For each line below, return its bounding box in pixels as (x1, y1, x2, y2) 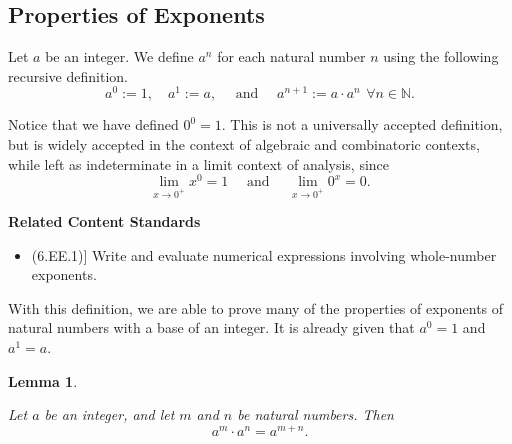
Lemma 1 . (8, 370, 78, 391)
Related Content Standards (8, 211, 201, 232)
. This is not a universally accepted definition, (221, 114, 503, 135)
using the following (383, 46, 499, 67)
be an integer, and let (44, 404, 175, 425)
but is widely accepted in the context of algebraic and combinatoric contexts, (8, 134, 480, 155)
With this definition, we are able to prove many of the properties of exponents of (8, 297, 504, 318)
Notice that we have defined (8, 114, 179, 135)
